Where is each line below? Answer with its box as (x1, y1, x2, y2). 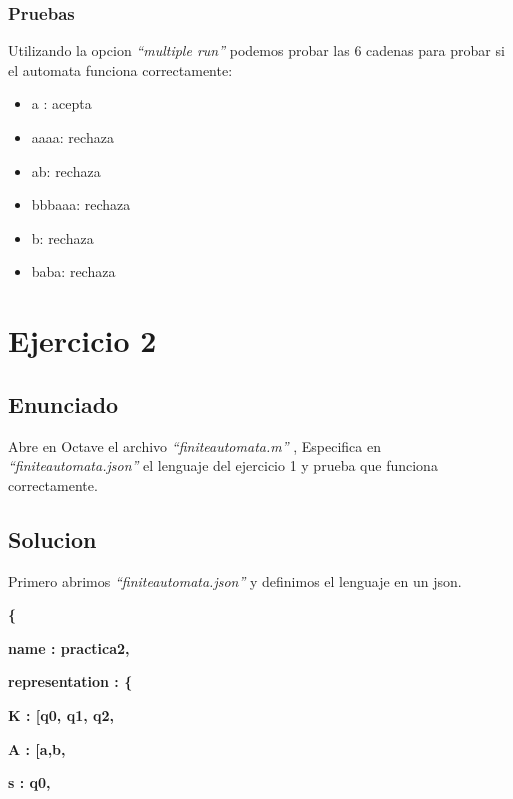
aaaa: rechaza (31, 127, 114, 147)
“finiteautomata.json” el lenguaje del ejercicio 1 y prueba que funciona (8, 455, 438, 476)
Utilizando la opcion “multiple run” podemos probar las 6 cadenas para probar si (8, 40, 505, 61)
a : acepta (31, 93, 92, 114)
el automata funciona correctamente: (8, 59, 233, 80)
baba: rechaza (31, 261, 116, 282)
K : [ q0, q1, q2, (8, 704, 115, 725)
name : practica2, (8, 637, 130, 658)
